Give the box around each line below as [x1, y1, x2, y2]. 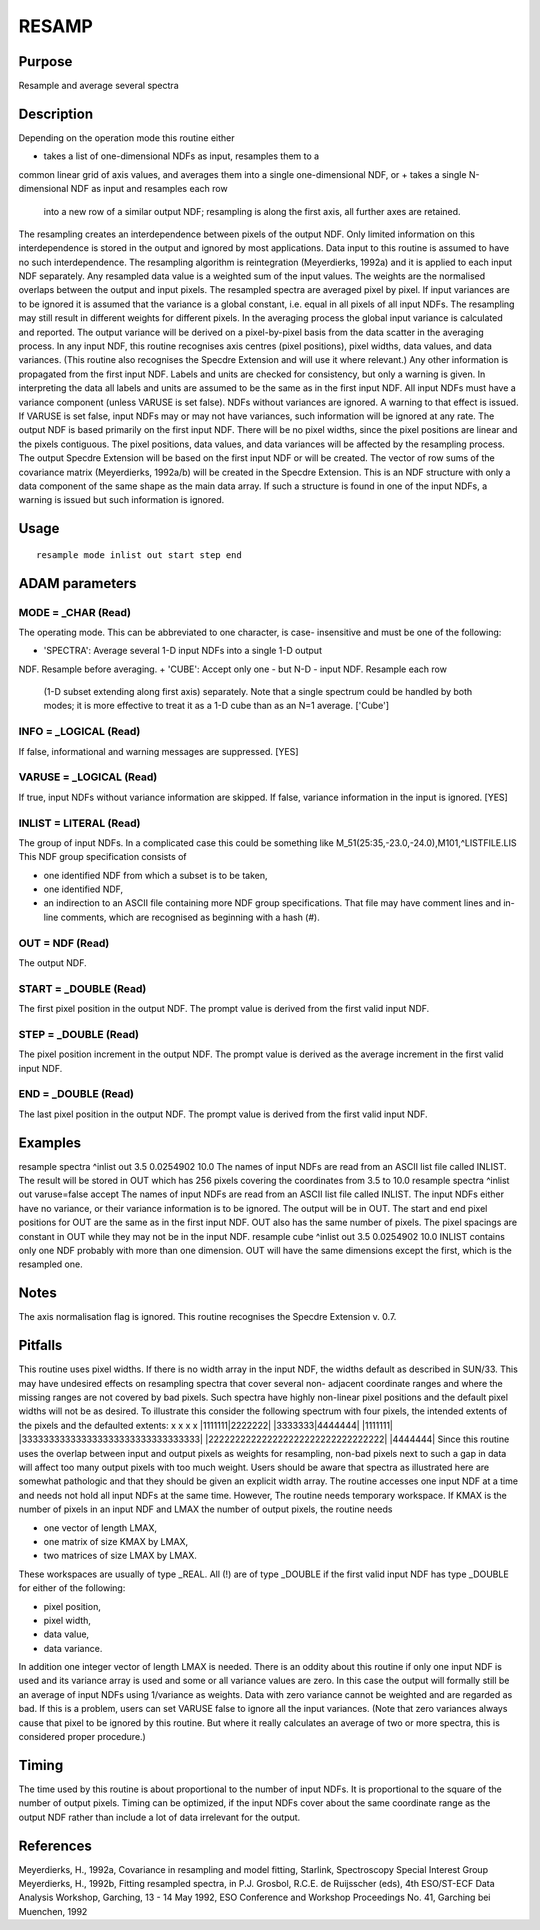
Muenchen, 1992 [18, 1905, 88, 1917]
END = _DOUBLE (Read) [18, 1087, 135, 1101]
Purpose [18, 53, 73, 70]
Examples [18, 1134, 82, 1151]
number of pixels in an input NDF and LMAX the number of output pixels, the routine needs [18, 1503, 393, 1515]
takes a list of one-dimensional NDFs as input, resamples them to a [43, 150, 320, 162]
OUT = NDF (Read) [18, 936, 110, 950]
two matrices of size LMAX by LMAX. [43, 1550, 197, 1562]
